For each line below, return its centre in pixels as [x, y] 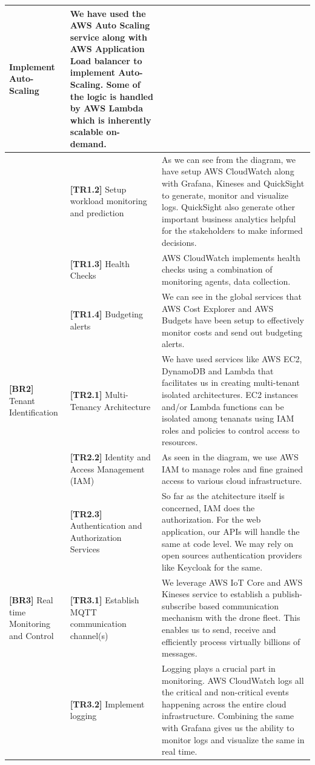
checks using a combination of [217, 269]
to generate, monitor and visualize [225, 195]
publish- [287, 594]
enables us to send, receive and [219, 629]
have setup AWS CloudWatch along [228, 171]
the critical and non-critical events [225, 692]
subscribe [179, 605]
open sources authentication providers [232, 555]
